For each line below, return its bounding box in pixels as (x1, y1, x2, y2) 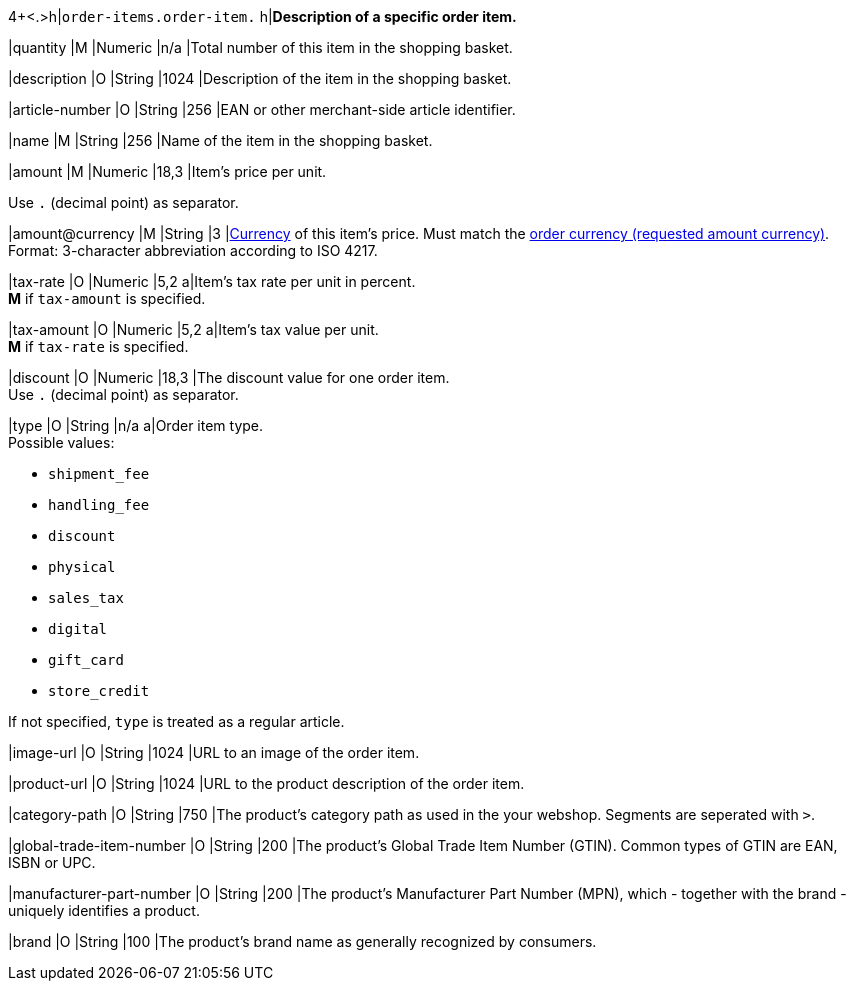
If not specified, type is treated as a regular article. (8, 713, 345, 730)
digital (48, 621, 108, 637)
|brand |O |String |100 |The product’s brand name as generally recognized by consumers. (8, 933, 597, 950)
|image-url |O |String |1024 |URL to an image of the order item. (8, 744, 420, 761)
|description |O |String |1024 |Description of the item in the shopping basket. (8, 70, 512, 87)
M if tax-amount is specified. (8, 290, 206, 307)
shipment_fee (48, 466, 150, 482)
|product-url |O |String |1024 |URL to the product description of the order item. (8, 775, 525, 792)
